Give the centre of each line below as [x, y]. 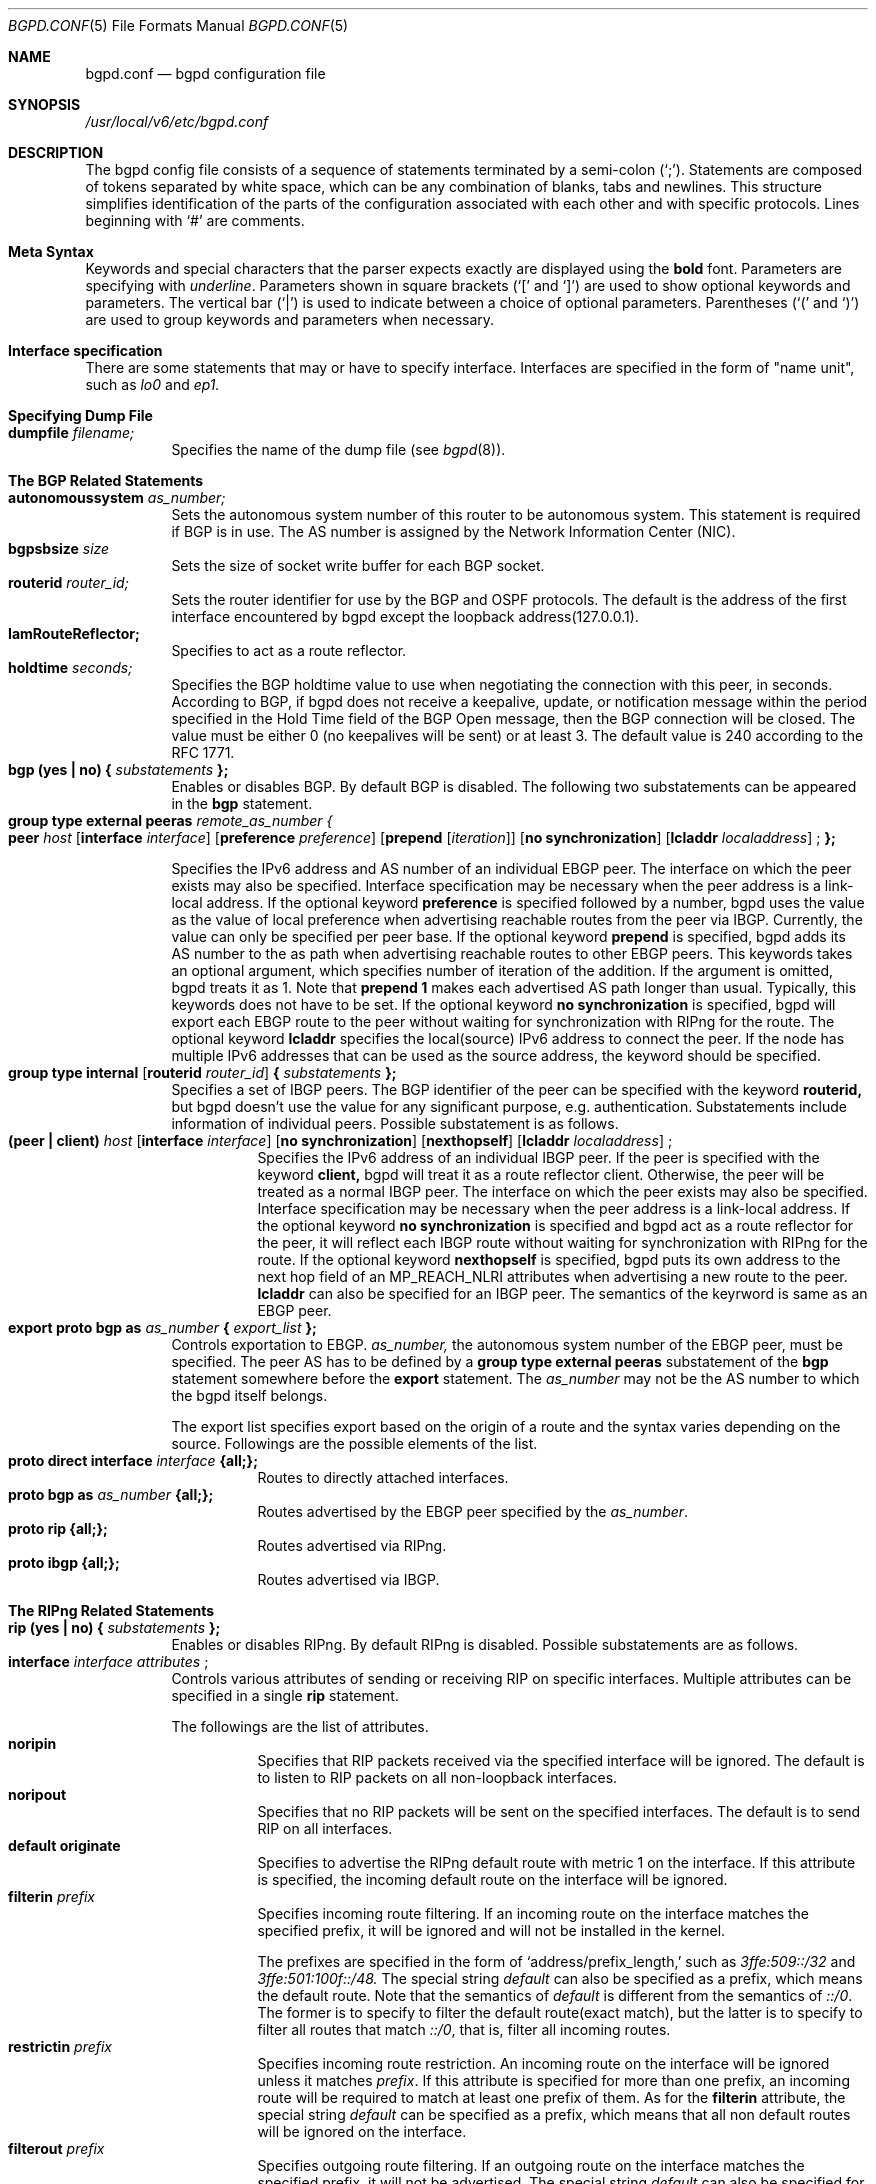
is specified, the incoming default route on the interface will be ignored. [492, 1879]
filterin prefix [51, 1896]
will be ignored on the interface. [362, 2131]
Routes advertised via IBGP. [348, 1579]
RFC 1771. [203, 752]
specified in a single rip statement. [285, 1695]
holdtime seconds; [70, 667]
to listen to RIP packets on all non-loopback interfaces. [437, 1777]
